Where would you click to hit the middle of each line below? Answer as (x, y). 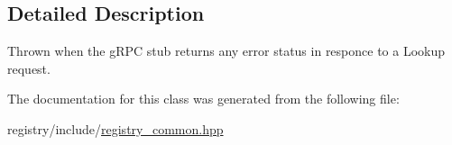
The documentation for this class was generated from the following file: (203, 99)
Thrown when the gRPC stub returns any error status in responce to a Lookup (226, 51)
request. (29, 68)
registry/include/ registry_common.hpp (115, 128)
